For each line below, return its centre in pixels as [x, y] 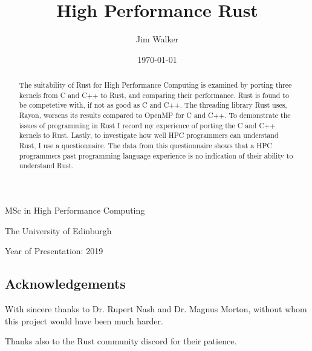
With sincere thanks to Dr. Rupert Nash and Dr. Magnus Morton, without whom [156, 309]
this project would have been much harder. [84, 320]
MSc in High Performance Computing [75, 210]
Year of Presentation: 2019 [54, 251]
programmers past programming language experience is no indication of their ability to [156, 155]
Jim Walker [157, 39]
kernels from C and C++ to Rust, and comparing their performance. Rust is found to [154, 95]
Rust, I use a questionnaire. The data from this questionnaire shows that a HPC [145, 146]
